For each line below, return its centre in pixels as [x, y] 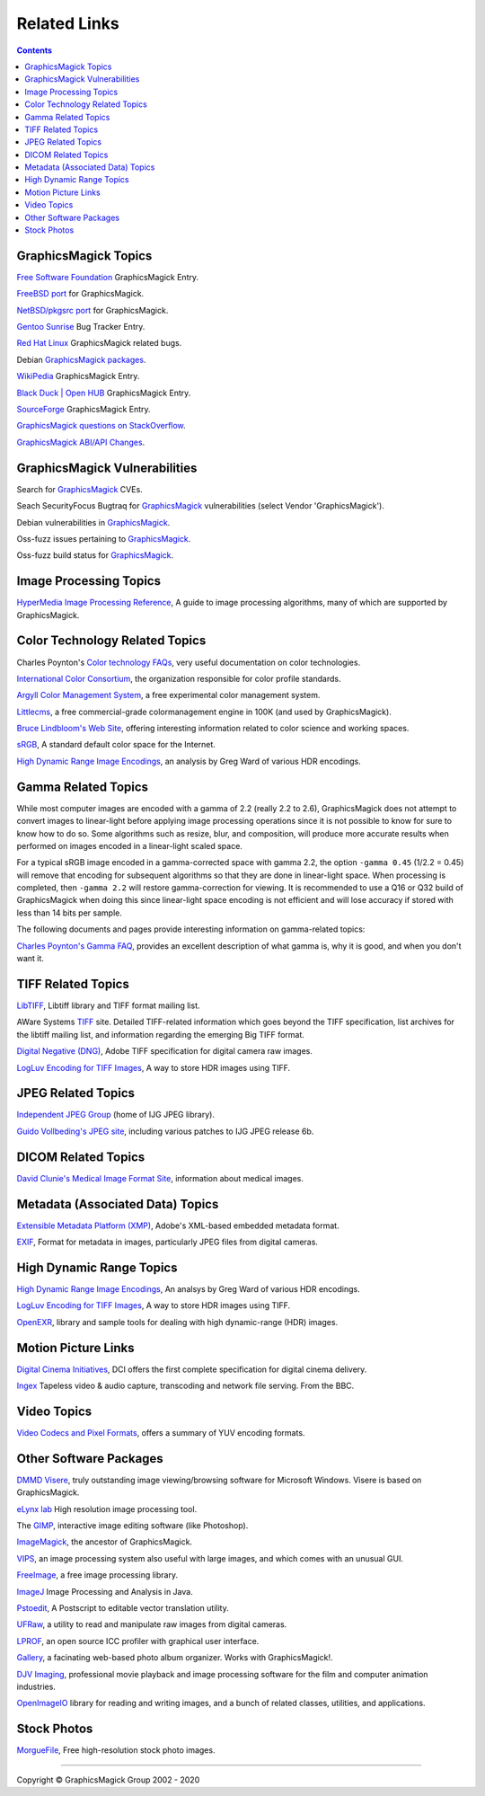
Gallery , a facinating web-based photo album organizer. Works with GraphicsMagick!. [175, 1658]
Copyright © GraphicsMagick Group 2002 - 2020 [108, 1780]
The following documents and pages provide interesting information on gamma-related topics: [191, 929]
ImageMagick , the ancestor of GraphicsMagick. [105, 1542]
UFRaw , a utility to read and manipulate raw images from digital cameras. [152, 1624]
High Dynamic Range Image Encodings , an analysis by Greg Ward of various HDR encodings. [189, 761]
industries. [36, 1686]
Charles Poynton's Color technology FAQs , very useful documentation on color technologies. [189, 662]
